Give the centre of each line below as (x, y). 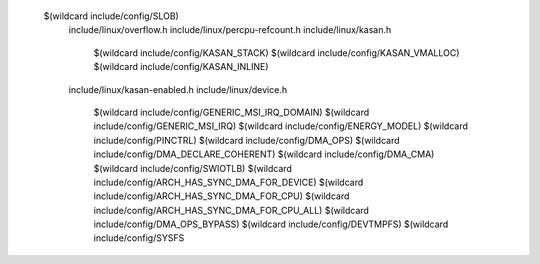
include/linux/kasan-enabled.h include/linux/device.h (178, 89)
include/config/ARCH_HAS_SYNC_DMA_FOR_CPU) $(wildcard (221, 196)
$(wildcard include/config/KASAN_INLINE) (181, 67)
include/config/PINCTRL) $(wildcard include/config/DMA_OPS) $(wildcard (246, 140)
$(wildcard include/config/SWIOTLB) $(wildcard (192, 168)
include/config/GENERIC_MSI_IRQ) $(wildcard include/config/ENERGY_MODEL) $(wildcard (281, 126)
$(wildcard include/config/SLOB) (111, 16)
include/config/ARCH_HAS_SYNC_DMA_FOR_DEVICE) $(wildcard (228, 182)
